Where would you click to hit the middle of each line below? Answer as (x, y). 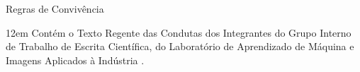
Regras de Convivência (55, 8)
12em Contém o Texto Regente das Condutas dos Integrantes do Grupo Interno (179, 32)
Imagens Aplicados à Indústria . (75, 60)
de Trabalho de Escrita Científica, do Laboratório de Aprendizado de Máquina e (180, 46)
